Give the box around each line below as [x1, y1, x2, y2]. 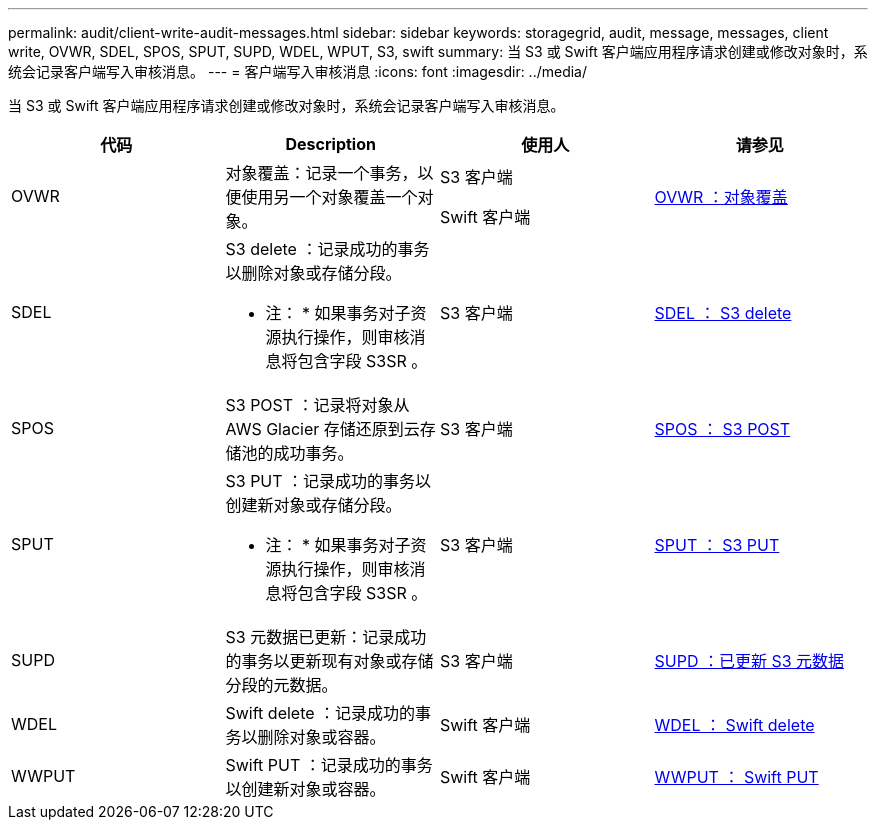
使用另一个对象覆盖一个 [241, 187, 418, 207]
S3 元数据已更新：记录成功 [225, 627, 427, 647]
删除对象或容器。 [257, 727, 386, 747]
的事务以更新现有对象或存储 [225, 651, 434, 671]
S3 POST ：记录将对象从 [225, 395, 410, 415]
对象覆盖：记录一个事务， [225, 163, 418, 183]
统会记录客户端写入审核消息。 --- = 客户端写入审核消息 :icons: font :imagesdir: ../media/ [8, 63, 588, 80]
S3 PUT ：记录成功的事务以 [225, 471, 432, 491]
